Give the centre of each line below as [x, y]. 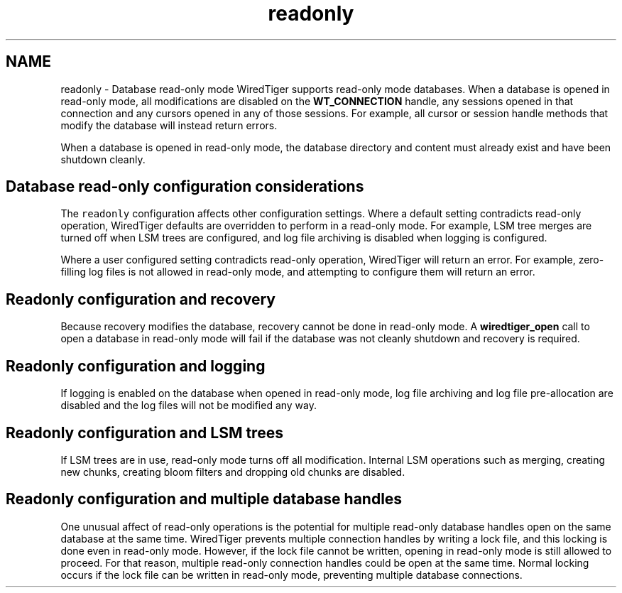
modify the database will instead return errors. [169, 125]
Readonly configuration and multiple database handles [204, 499]
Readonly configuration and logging [136, 366]
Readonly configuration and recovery [141, 299]
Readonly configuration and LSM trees [144, 432]
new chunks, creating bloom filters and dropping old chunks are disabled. [233, 472]
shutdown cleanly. [103, 159]
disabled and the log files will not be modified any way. [189, 406]
